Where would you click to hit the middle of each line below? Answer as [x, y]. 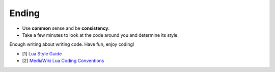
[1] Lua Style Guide [42, 53]
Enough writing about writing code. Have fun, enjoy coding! [72, 44]
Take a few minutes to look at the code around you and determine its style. [101, 35]
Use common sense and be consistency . [66, 28]
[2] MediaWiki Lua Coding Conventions [63, 61]
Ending [25, 13]
